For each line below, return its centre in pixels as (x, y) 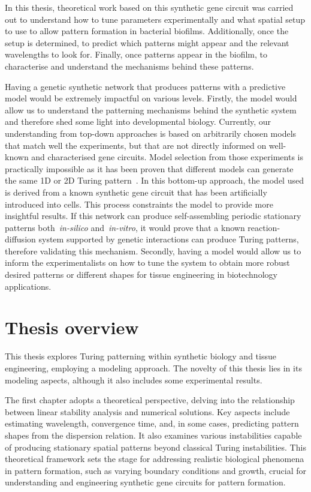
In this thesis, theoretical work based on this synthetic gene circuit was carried (149, 7)
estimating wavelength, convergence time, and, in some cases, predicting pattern (152, 423)
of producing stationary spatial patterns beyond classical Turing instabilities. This (155, 447)
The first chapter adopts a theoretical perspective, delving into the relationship (150, 400)
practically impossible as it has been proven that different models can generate (149, 168)
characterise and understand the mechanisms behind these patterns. (129, 66)
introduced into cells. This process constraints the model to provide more (139, 204)
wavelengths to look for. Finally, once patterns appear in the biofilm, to (136, 54)
